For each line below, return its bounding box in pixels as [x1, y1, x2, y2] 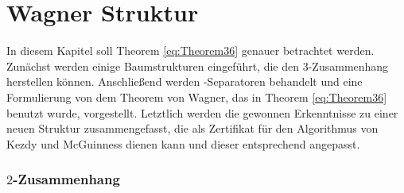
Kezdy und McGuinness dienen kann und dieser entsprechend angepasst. [6, 135, 360, 152]
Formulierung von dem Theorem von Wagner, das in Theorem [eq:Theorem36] [6, 88, 387, 105]
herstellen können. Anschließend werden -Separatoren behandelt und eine [6, 73, 363, 90]
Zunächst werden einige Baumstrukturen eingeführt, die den [6, 57, 300, 74]
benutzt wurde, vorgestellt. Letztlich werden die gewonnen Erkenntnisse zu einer [6, 104, 398, 121]
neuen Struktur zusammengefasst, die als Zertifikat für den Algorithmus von [6, 120, 379, 137]
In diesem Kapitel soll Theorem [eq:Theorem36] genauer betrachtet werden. [6, 42, 375, 59]
